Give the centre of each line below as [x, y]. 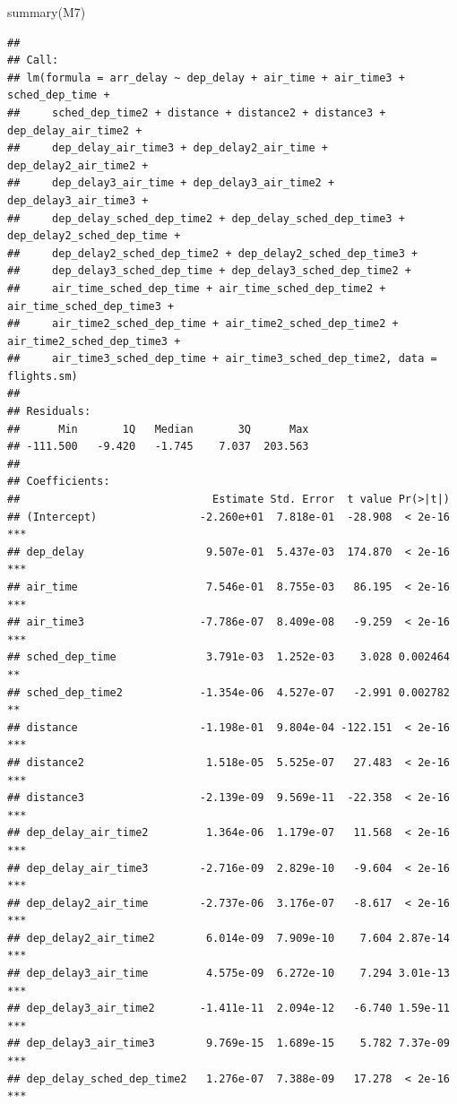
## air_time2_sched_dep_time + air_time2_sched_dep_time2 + [203, 324]
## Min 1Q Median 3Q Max [158, 429]
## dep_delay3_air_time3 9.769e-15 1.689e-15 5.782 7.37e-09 [228, 1044]
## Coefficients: [59, 482]
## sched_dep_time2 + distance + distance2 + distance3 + [197, 112]
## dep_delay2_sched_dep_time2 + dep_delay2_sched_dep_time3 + [213, 253]
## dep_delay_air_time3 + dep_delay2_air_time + [168, 148]
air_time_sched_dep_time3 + [91, 306]
